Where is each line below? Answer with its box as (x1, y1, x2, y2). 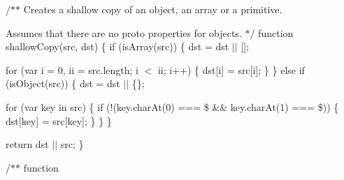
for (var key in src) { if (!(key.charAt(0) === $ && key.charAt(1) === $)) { (6, 99, 339, 114)
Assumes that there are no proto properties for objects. (6, 25, 242, 40)
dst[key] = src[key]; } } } (6, 113, 112, 128)
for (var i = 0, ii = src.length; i (6, 62, 138, 77)
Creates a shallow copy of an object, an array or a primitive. (23, 2, 282, 16)
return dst (6, 137, 49, 151)
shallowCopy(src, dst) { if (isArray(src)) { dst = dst (6, 39, 229, 54)
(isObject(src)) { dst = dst (6, 76, 120, 91)
